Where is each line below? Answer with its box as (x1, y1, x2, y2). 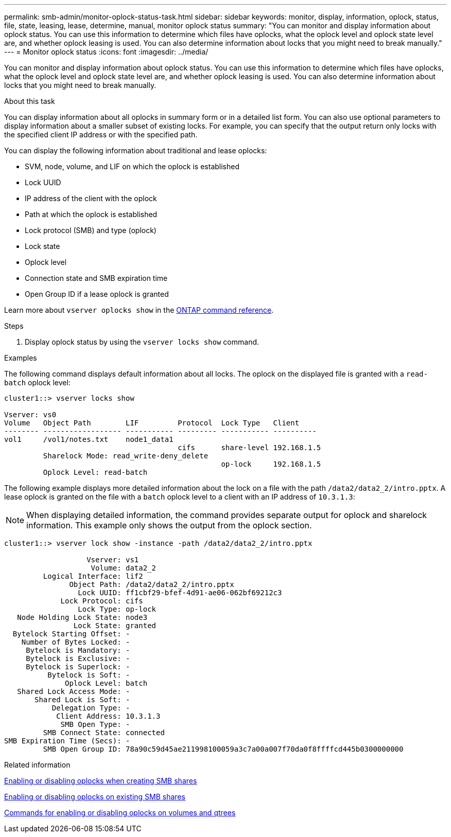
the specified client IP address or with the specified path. (4, 130, 198, 139)
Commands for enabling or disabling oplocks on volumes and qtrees (4, 808, 236, 817)
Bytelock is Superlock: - (26, 663, 130, 671)
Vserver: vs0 (4, 411, 57, 419)
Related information (4, 760, 71, 769)
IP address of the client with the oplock (25, 194, 157, 203)
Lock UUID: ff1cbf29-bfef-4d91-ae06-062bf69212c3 (78, 589, 282, 597)
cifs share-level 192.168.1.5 (178, 443, 321, 452)
